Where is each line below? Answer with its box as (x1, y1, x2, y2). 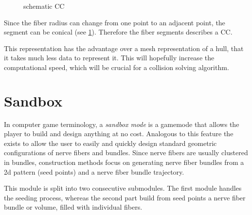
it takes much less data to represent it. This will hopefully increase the (4, 53, 215, 63)
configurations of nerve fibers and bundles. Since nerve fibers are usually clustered (4, 147, 248, 158)
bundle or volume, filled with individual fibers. (4, 202, 143, 212)
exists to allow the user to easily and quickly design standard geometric (4, 138, 217, 148)
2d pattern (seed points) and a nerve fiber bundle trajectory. (4, 166, 184, 177)
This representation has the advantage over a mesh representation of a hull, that (4, 43, 244, 53)
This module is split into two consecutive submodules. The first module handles (4, 183, 242, 193)
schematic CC (23, 1, 65, 11)
